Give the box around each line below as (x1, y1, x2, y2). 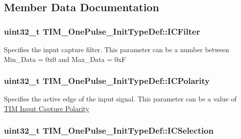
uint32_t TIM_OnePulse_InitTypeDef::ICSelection (4, 124, 214, 136)
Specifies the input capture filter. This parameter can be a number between (4, 44, 229, 54)
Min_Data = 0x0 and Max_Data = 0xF (4, 54, 126, 64)
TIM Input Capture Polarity (4, 103, 89, 113)
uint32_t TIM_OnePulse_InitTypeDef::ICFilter (4, 25, 200, 37)
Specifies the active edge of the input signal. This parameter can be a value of (4, 94, 237, 104)
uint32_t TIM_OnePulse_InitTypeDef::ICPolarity (4, 75, 210, 87)
